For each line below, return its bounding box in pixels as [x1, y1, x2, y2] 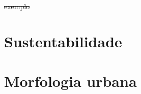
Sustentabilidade [4, 30, 122, 51]
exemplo [4, 1, 30, 11]
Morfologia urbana [4, 71, 137, 91]
